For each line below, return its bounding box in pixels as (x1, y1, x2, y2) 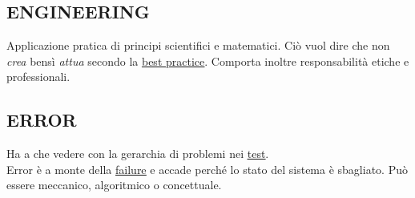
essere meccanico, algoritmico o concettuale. (6, 176, 222, 193)
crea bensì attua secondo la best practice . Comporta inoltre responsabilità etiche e (6, 52, 409, 69)
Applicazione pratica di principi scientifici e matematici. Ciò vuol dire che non (6, 37, 390, 54)
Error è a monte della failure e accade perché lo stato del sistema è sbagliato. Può (6, 160, 408, 177)
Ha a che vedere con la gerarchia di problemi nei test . (6, 145, 269, 162)
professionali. (6, 68, 71, 85)
